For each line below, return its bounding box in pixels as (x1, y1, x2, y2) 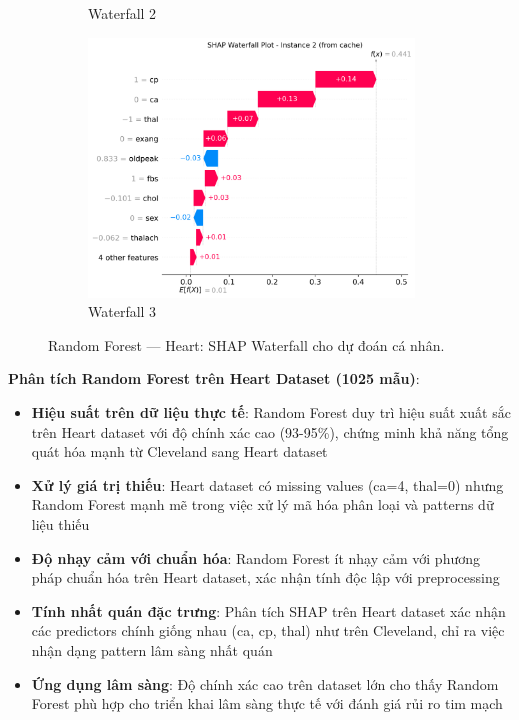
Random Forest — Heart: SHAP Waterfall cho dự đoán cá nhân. (48, 334, 445, 355)
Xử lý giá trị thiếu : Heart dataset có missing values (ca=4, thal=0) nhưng (31, 474, 504, 495)
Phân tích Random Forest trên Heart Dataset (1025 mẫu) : (8, 368, 420, 389)
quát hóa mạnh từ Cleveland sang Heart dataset (31, 441, 328, 462)
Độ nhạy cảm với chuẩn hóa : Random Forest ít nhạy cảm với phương (31, 547, 481, 568)
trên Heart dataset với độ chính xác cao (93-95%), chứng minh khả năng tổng (31, 421, 509, 442)
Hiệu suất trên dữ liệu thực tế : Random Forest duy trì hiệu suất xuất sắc (31, 402, 511, 423)
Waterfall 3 (88, 301, 157, 322)
